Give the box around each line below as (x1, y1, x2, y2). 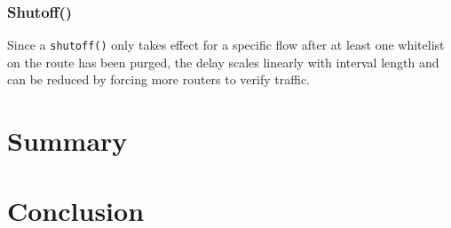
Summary (7, 122, 128, 159)
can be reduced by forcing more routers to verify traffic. (7, 70, 311, 89)
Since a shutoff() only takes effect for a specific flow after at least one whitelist (7, 35, 445, 54)
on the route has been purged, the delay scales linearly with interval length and (7, 52, 439, 71)
